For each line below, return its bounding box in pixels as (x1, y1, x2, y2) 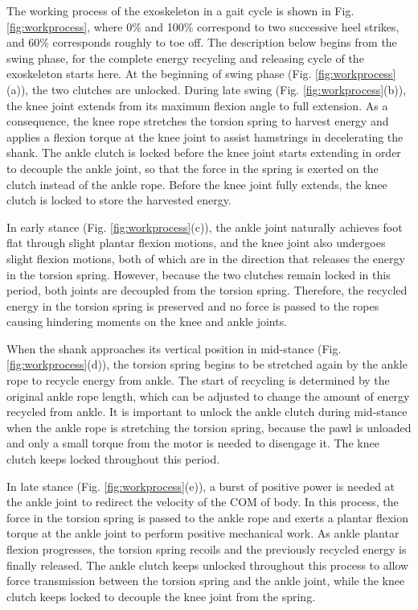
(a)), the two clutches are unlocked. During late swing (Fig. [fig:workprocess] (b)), (6, 80, 407, 97)
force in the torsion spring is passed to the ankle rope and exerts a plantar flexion (6, 509, 409, 526)
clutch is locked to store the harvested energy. (6, 192, 232, 208)
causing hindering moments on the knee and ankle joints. (6, 313, 288, 330)
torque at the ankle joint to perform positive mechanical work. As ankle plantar (6, 525, 400, 542)
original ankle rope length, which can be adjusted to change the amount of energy (6, 387, 410, 404)
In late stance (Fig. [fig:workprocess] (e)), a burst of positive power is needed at (6, 477, 395, 494)
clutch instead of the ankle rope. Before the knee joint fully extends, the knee (6, 175, 387, 192)
